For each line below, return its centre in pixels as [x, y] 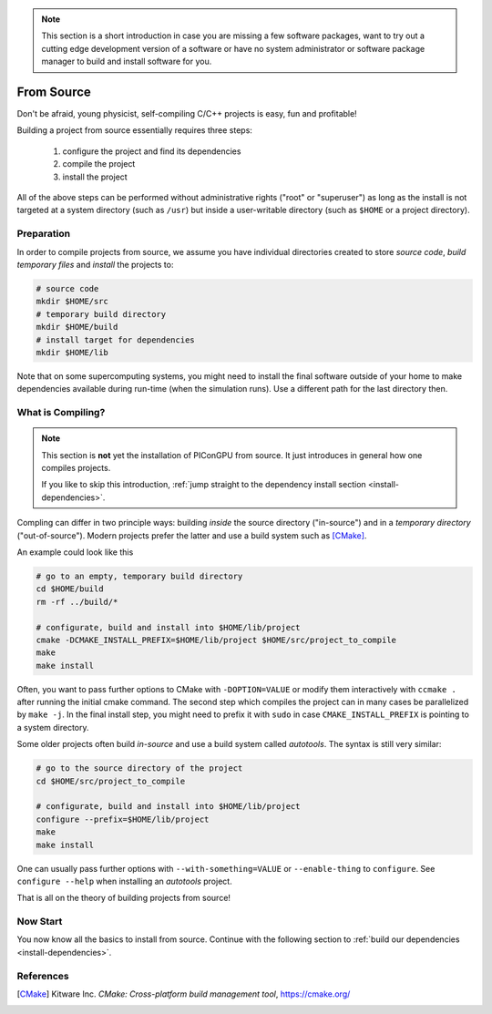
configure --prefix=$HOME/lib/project [123, 819]
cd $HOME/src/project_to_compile [111, 781]
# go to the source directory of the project [139, 768]
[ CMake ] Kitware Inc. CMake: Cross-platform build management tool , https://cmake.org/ [184, 994]
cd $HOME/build [70, 589]
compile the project [99, 164]
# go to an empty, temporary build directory [139, 576]
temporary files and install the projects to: [95, 264]
